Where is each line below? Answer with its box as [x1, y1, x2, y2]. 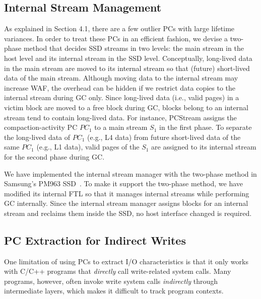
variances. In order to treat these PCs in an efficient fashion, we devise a [4, 33, 228, 43]
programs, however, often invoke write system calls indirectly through [4, 275, 218, 286]
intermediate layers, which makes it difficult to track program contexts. [4, 285, 224, 296]
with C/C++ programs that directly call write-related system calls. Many [4, 266, 231, 276]
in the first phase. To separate [159, 122, 252, 132]
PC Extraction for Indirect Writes [4, 232, 186, 248]
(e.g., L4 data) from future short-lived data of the [87, 131, 241, 142]
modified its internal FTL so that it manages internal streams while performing [4, 188, 249, 198]
